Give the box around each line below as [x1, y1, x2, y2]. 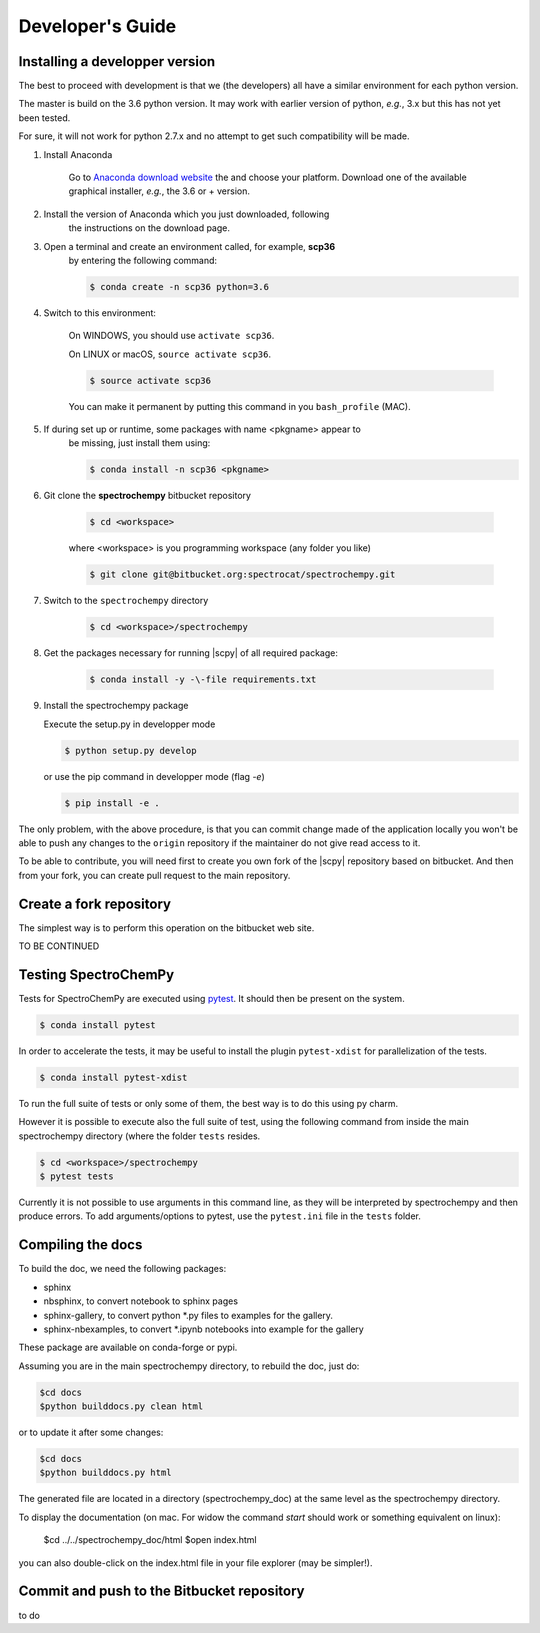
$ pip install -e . [64, 797, 160, 809]
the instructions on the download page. [68, 222, 230, 234]
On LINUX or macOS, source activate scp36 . [68, 348, 272, 360]
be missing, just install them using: [68, 437, 211, 449]
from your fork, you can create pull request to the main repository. [18, 869, 291, 881]
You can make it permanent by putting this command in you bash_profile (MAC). [68, 400, 411, 412]
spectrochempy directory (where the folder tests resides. [18, 1130, 261, 1142]
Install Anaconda [43, 148, 113, 160]
